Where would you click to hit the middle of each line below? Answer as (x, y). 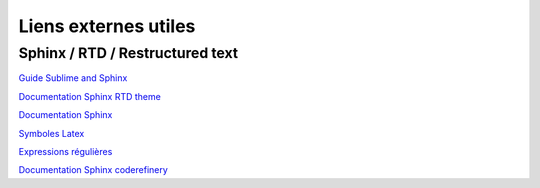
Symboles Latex (51, 133)
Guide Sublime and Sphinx (73, 78)
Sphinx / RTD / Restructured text (128, 53)
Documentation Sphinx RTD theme (90, 96)
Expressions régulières (65, 151)
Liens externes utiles (107, 26)
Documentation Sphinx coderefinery (93, 170)
